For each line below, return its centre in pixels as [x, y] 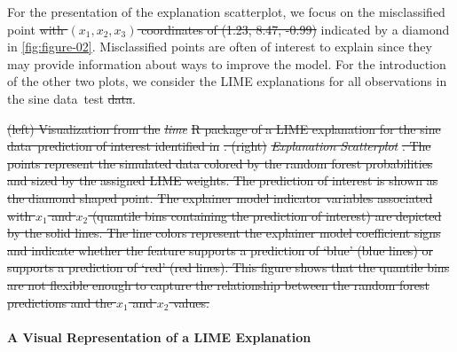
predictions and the [60, 302]
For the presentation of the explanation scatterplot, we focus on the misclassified [226, 12]
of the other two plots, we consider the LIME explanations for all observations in [227, 81]
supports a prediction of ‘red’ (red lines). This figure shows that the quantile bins [228, 267]
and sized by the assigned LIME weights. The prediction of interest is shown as [223, 180]
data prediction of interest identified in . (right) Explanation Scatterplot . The [219, 146]
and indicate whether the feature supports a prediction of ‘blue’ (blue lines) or [220, 250]
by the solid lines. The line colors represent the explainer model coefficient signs [224, 233]
